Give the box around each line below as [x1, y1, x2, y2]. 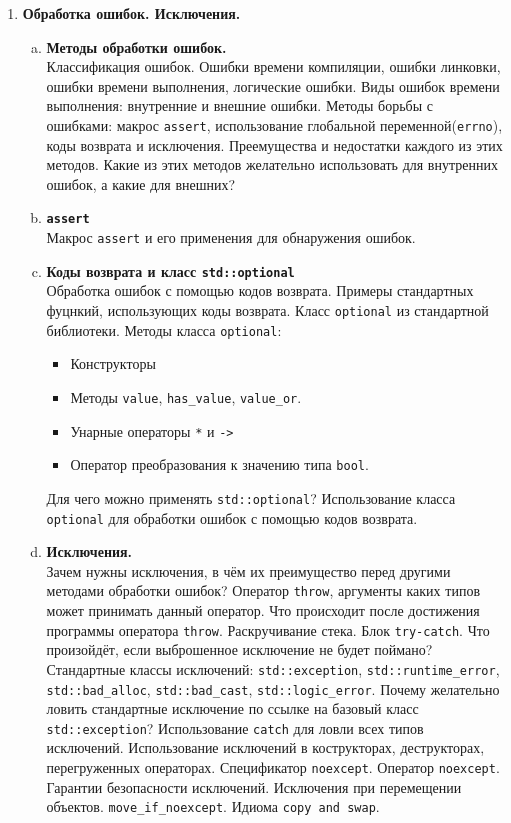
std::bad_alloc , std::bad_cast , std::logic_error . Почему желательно [46, 678, 500, 699]
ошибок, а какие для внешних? [46, 173, 236, 194]
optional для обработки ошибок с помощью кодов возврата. [46, 507, 418, 528]
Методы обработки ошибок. [46, 36, 227, 57]
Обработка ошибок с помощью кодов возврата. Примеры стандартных [46, 280, 474, 301]
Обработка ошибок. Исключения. [22, 3, 241, 23]
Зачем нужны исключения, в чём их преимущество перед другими [46, 560, 451, 581]
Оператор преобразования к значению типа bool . [70, 454, 369, 475]
